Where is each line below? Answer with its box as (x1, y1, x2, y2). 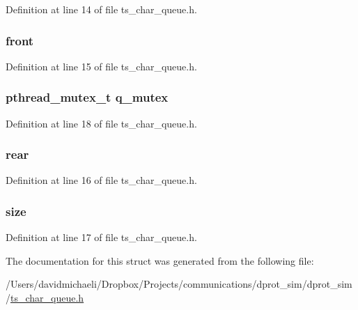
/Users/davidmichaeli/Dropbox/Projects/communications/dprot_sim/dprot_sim (6, 277, 352, 291)
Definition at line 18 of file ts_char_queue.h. (6, 116, 197, 130)
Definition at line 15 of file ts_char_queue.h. (6, 59, 197, 73)
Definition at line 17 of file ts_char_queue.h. (6, 230, 197, 245)
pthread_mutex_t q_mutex (6, 88, 169, 106)
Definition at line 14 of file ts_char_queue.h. (6, 2, 197, 16)
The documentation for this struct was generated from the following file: (6, 253, 314, 268)
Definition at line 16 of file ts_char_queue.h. (6, 173, 197, 187)
